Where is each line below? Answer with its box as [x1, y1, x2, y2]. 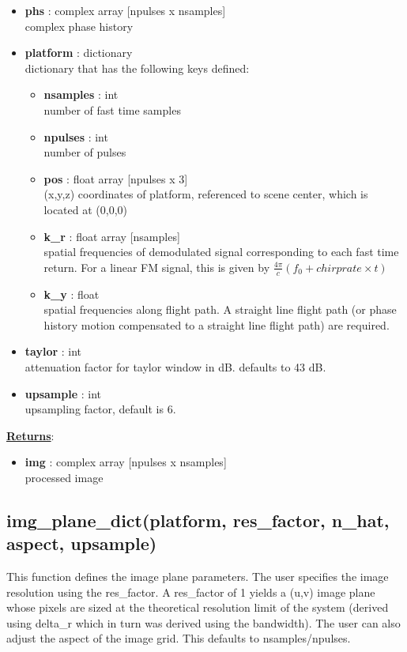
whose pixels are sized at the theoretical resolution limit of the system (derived [6, 599, 389, 616]
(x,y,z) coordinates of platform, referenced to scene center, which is [43, 186, 368, 202]
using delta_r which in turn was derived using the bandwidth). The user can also [6, 614, 401, 631]
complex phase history [24, 17, 134, 34]
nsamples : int [43, 86, 119, 103]
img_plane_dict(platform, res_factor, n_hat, [6, 507, 390, 532]
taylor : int [24, 343, 82, 360]
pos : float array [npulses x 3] [43, 170, 188, 187]
